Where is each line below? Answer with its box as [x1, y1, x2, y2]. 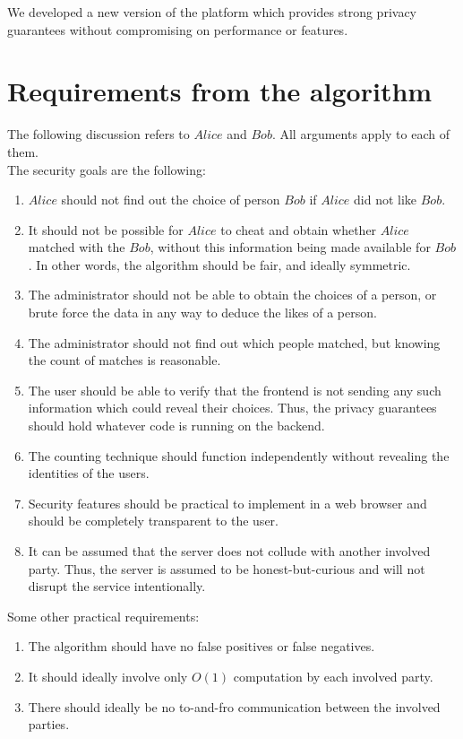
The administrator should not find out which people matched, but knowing [28, 333, 441, 352]
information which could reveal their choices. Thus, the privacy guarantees [28, 398, 437, 417]
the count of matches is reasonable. [28, 351, 221, 369]
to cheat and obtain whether [220, 220, 377, 239]
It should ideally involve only [28, 666, 188, 685]
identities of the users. [28, 464, 150, 483]
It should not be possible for [28, 220, 184, 239]
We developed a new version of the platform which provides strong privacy [7, 3, 416, 21]
